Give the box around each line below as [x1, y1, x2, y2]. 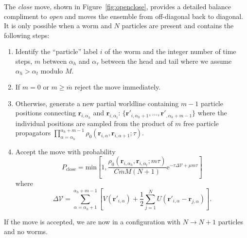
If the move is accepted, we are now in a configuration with [4, 217, 180, 227]
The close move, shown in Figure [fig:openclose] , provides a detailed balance [4, 1, 231, 11]
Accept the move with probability [15, 146, 116, 156]
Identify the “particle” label [15, 46, 98, 56]
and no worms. [4, 226, 48, 236]
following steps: [4, 30, 50, 40]
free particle [183, 118, 219, 128]
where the [197, 108, 227, 118]
